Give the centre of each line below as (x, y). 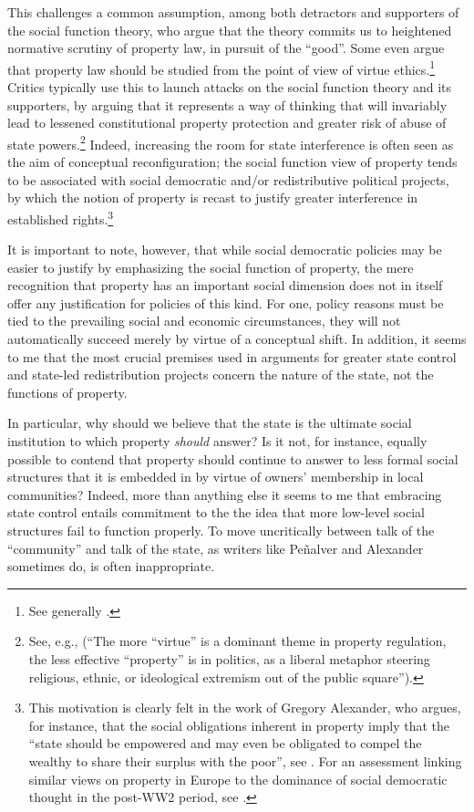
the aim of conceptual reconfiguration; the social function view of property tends (232, 162)
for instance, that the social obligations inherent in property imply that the (239, 725)
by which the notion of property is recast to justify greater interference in (213, 198)
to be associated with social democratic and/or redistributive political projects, (228, 179)
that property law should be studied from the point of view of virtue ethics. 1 (222, 68)
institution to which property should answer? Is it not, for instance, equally (217, 441)
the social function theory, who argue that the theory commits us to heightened (230, 30)
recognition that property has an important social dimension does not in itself (225, 285)
